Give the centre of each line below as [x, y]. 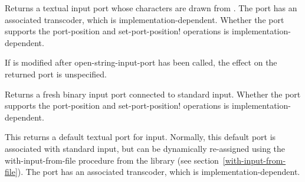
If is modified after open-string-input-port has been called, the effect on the [141, 62]
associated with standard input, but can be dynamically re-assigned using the [145, 148]
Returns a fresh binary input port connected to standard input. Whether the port [153, 94]
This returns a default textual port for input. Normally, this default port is [140, 137]
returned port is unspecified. [56, 74]
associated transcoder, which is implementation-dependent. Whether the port [145, 19]
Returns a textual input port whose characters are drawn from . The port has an [151, 8]
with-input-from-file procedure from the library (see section [112, 160]
